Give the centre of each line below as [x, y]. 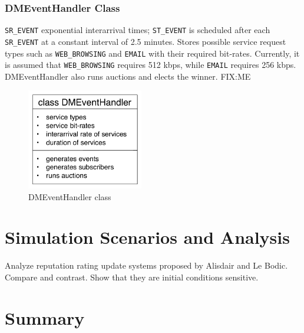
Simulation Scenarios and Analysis [147, 237]
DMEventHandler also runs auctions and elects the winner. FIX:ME [128, 76]
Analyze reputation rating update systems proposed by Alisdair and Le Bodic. [146, 265]
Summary [45, 317]
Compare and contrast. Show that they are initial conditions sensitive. [132, 277]
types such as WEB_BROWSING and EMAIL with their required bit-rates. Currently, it [152, 53]
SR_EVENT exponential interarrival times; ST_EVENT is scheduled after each [138, 30]
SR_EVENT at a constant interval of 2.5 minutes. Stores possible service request [146, 41]
